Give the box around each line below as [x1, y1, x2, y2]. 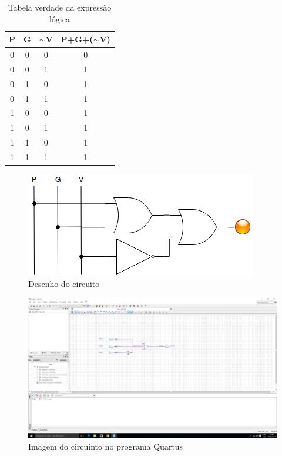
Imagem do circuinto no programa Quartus [28, 440, 183, 452]
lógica [49, 12, 70, 25]
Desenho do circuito [28, 277, 100, 289]
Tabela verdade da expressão [8, 1, 112, 13]
